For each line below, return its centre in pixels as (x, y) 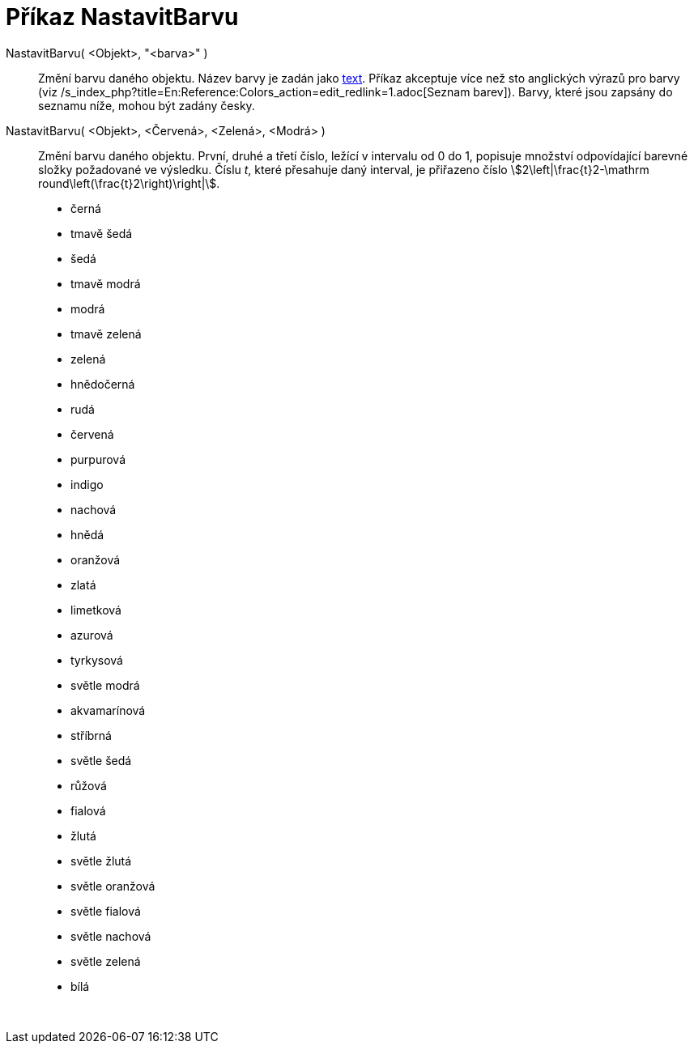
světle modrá (105, 685)
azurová (92, 635)
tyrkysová (97, 660)
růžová (89, 785)
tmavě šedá (102, 233)
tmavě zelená (106, 334)
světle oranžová (113, 886)
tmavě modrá (106, 283)
